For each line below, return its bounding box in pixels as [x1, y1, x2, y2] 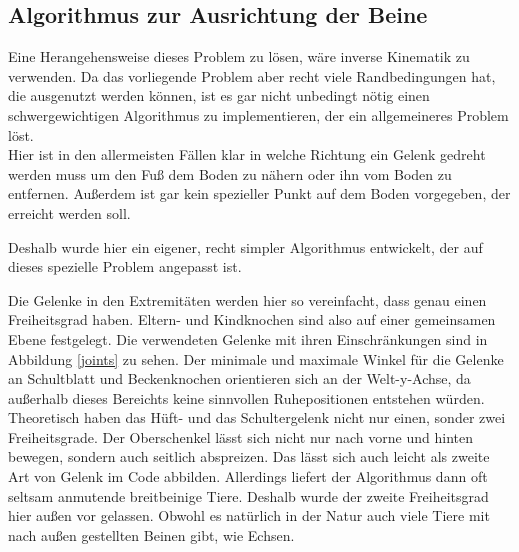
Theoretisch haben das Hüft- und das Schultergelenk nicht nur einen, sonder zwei [8, 407, 506, 428]
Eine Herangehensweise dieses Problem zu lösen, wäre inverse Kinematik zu [8, 46, 470, 67]
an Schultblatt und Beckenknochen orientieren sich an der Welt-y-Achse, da [8, 368, 471, 389]
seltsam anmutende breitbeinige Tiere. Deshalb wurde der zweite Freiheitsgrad [8, 485, 489, 506]
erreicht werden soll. [8, 202, 131, 223]
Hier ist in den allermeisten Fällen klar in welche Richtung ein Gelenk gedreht [8, 144, 486, 165]
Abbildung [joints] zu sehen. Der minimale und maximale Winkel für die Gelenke [8, 348, 504, 369]
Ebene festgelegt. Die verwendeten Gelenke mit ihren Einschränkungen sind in [8, 328, 488, 349]
